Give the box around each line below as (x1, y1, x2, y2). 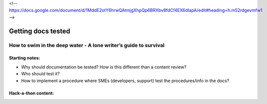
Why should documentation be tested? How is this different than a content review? (21, 64, 187, 70)
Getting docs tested (9, 27, 71, 35)
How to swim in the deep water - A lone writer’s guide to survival (9, 42, 165, 49)
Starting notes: (9, 55, 40, 61)
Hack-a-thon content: (9, 90, 54, 96)
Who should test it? (21, 71, 60, 77)
